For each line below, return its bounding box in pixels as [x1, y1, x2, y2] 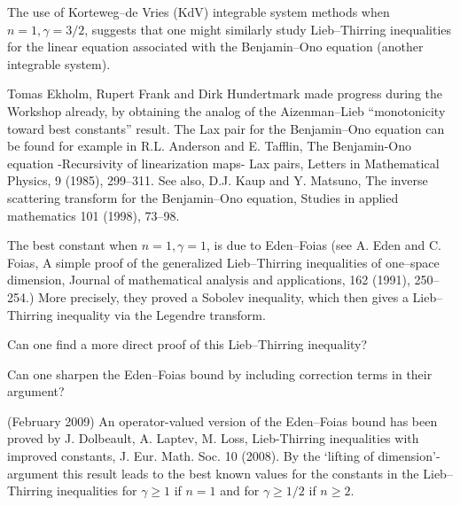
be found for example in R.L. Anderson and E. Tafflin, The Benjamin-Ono [7, 136, 411, 155]
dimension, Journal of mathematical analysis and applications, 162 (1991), [7, 270, 410, 289]
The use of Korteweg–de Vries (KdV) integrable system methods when [7, 3, 390, 20]
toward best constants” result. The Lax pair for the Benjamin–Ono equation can [7, 119, 445, 137]
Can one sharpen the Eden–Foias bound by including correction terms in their [7, 364, 433, 383]
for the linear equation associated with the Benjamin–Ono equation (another [7, 37, 424, 56]
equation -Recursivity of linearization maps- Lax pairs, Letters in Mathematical [7, 153, 440, 172]
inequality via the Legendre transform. [57, 305, 266, 323]
